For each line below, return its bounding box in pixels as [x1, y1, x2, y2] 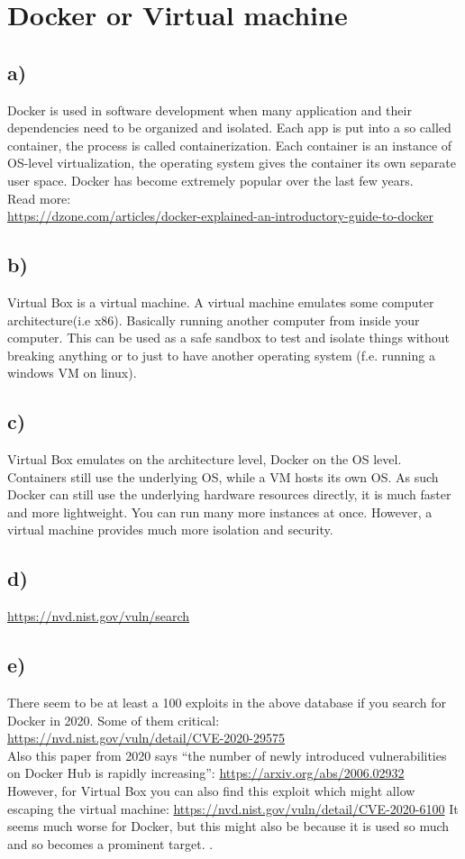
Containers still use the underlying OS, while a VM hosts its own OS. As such [7, 467, 439, 486]
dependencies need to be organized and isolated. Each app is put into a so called [7, 118, 451, 137]
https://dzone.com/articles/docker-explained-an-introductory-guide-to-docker [7, 206, 433, 225]
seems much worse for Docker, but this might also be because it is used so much [7, 817, 450, 836]
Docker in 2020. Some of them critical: [7, 710, 220, 729]
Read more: [7, 188, 71, 207]
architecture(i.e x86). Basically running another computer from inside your [7, 310, 420, 329]
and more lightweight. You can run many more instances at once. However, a [7, 502, 433, 521]
